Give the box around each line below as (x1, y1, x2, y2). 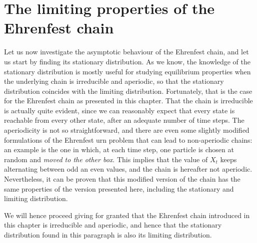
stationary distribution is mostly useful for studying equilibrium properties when (4, 66, 251, 76)
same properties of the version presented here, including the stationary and (4, 183, 234, 194)
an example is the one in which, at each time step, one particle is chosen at (4, 144, 234, 155)
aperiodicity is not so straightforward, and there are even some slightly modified (4, 125, 249, 135)
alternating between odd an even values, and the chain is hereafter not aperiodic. (4, 164, 252, 174)
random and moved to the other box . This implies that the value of (4, 154, 208, 164)
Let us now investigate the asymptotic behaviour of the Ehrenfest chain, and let (4, 46, 249, 57)
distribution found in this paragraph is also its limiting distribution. (4, 230, 212, 240)
